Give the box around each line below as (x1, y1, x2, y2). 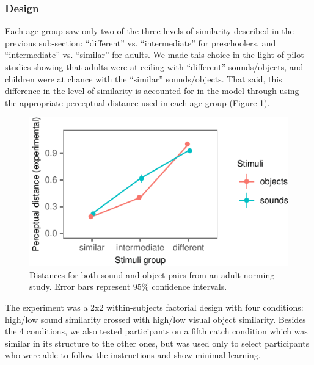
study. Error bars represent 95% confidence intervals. (29, 280, 227, 293)
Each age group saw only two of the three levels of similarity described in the (5, 24, 294, 37)
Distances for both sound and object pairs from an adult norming (29, 268, 275, 281)
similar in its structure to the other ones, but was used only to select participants (5, 336, 310, 349)
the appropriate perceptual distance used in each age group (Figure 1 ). (5, 96, 270, 109)
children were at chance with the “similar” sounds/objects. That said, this (5, 72, 282, 85)
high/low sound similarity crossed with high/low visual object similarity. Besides (5, 313, 306, 325)
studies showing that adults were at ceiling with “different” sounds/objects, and (5, 60, 304, 73)
